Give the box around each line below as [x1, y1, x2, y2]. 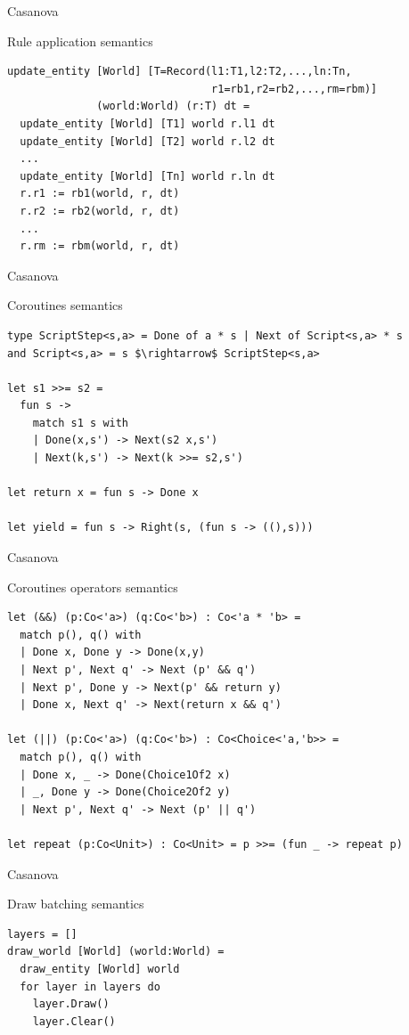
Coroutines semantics [7, 296, 123, 314]
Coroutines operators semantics [7, 577, 178, 596]
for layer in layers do [20, 980, 160, 993]
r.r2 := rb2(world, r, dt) [20, 204, 180, 217]
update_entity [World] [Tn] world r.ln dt [20, 169, 275, 183]
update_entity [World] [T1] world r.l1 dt [20, 117, 275, 130]
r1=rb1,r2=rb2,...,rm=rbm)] [211, 82, 378, 95]
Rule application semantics [7, 31, 153, 50]
